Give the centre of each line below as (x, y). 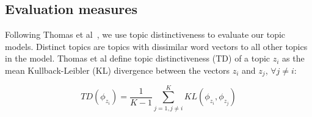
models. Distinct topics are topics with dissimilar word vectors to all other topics (156, 46)
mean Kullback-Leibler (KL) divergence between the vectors (118, 70)
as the (293, 58)
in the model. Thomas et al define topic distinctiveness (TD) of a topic (138, 58)
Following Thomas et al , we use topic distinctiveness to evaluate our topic (145, 34)
